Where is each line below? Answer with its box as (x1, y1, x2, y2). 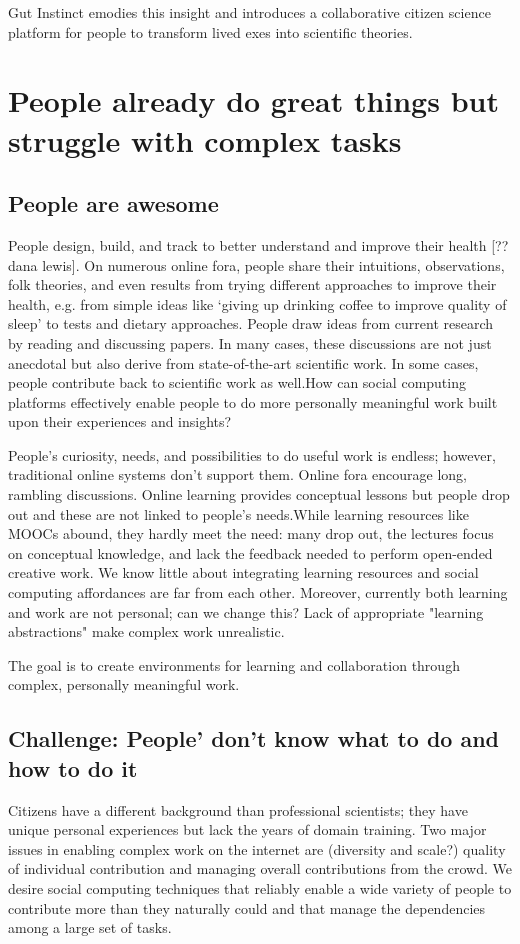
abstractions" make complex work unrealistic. (8, 621, 285, 642)
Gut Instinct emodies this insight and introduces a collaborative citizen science (8, 2, 491, 22)
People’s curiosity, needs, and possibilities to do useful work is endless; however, (8, 444, 496, 465)
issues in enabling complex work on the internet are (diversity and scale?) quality (8, 838, 506, 859)
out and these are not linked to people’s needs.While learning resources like (8, 503, 469, 524)
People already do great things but (8, 80, 499, 121)
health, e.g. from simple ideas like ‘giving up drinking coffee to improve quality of (8, 293, 507, 314)
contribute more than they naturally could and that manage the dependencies (8, 897, 486, 918)
